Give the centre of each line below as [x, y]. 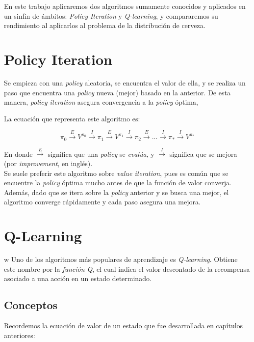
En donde [18, 154]
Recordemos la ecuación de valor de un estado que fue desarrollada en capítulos [124, 325]
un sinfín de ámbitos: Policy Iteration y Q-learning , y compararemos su [111, 15]
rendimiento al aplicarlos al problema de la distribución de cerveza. [105, 25]
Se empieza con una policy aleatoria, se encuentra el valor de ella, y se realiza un [125, 82]
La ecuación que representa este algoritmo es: [72, 118]
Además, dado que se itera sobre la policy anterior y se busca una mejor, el [116, 192]
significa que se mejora [203, 154]
